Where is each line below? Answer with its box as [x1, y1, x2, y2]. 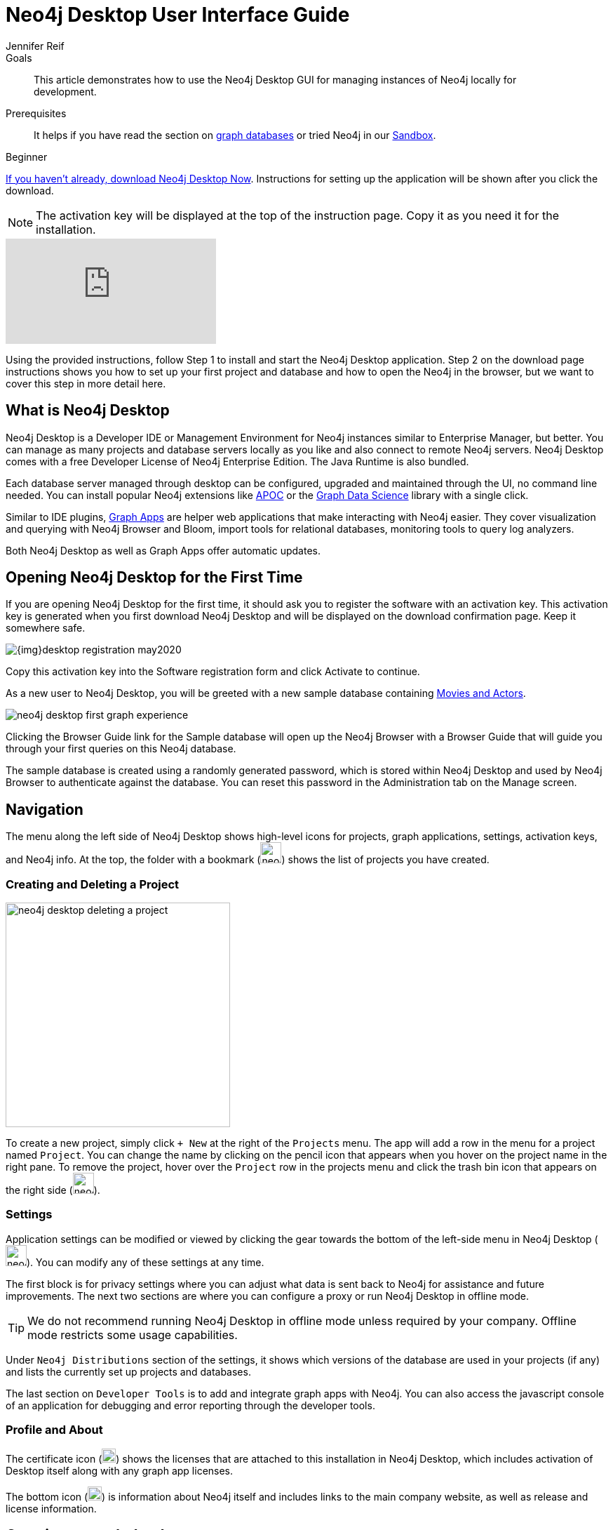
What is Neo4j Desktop [6, 401, 170, 420]
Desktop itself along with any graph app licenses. [6, 1464, 234, 1477]
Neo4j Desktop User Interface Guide [6, 3, 350, 27]
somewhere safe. [6, 622, 86, 634]
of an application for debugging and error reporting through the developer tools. [6, 1399, 375, 1411]
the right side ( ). [6, 1184, 100, 1197]
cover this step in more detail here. [6, 377, 166, 390]
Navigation [6, 800, 83, 818]
